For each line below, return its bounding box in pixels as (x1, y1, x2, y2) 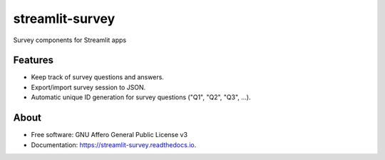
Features (13, 54, 53, 66)
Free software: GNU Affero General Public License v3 (31, 131, 188, 139)
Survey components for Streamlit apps (13, 36, 127, 44)
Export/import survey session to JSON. (31, 83, 146, 91)
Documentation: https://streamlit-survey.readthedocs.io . (31, 140, 197, 149)
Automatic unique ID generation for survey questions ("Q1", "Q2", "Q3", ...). (31, 93, 251, 101)
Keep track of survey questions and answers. (31, 73, 164, 81)
